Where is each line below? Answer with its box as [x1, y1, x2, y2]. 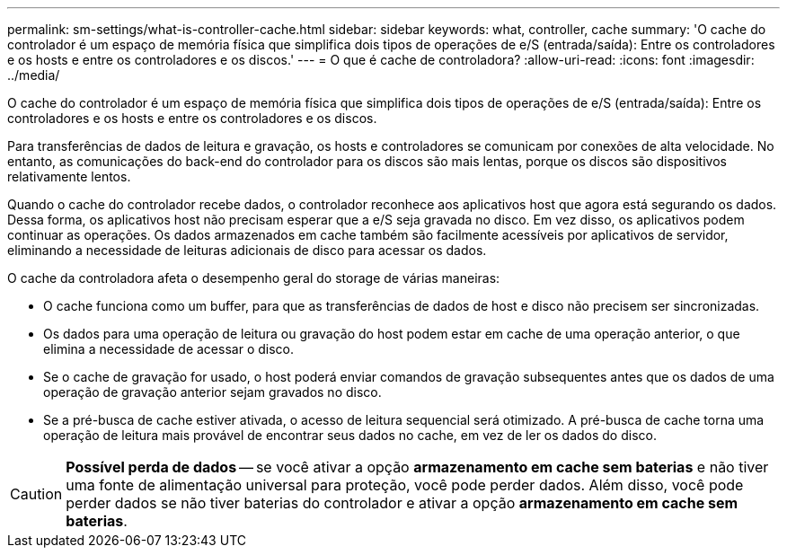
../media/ [7, 67, 60, 83]
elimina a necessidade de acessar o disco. [43, 341, 294, 357]
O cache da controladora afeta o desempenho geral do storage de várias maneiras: [7, 270, 500, 286]
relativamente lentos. [7, 169, 131, 184]
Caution [10, 485, 63, 503]
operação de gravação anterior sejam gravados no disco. [43, 384, 382, 400]
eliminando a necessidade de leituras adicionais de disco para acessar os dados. [7, 242, 487, 258]
